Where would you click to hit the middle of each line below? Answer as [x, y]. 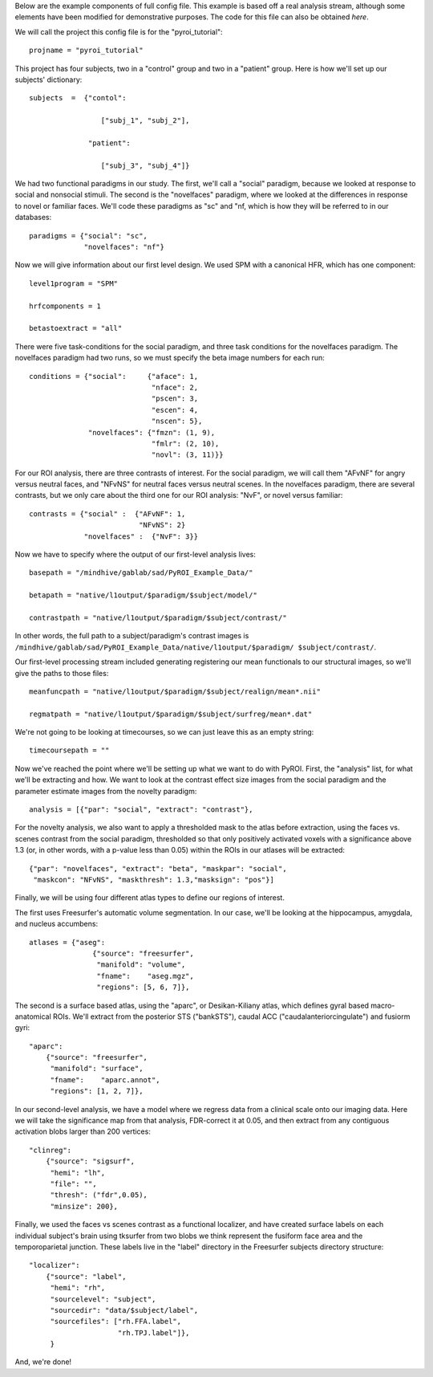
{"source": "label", [86, 1276]
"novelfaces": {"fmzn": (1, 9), [152, 432]
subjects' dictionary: [49, 79]
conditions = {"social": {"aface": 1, [114, 376]
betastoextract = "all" [76, 328]
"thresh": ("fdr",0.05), [99, 1195]
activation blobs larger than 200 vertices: [83, 1131]
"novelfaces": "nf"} [124, 247]
